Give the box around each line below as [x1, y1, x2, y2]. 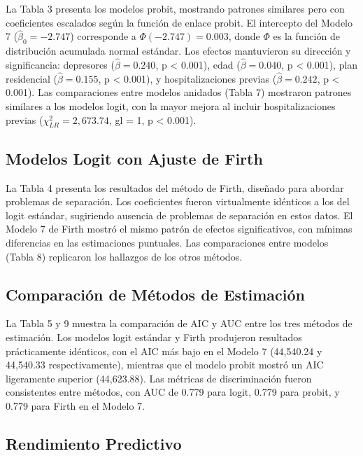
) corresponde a [70, 29, 136, 43]
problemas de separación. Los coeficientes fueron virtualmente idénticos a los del [6, 194, 350, 209]
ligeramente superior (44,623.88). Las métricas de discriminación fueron [6, 371, 312, 385]
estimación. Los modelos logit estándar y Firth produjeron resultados [6, 329, 302, 344]
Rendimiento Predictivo [6, 432, 182, 454]
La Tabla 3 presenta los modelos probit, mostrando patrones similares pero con [6, 1, 345, 15]
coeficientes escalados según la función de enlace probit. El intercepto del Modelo [6, 15, 353, 29]
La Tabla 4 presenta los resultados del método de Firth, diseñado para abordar [6, 180, 344, 195]
